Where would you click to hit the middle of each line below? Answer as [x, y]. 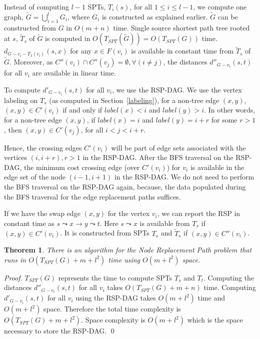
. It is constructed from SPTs [105, 233]
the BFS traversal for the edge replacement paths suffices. [92, 196]
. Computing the [229, 277]
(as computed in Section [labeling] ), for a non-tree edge [134, 100]
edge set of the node [35, 177]
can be [228, 16]
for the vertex [129, 213]
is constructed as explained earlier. [155, 16]
